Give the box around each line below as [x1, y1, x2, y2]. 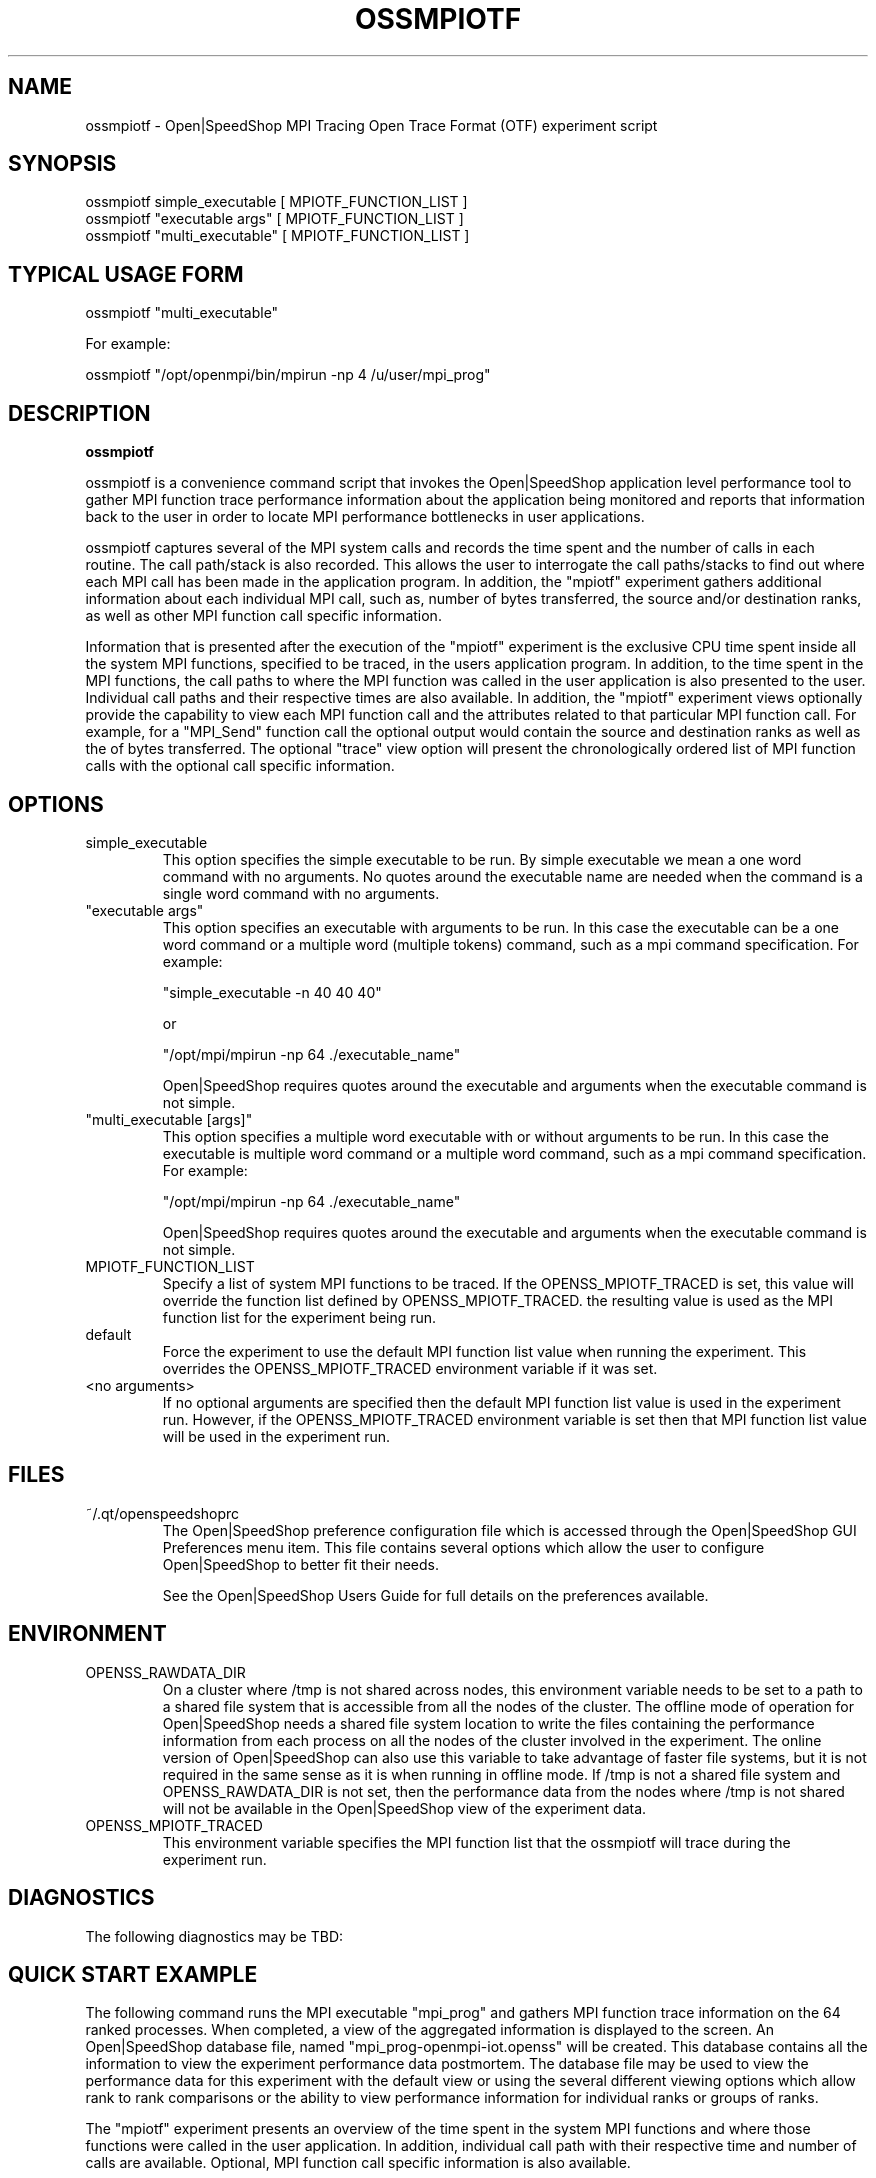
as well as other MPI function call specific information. [85, 607, 442, 625]
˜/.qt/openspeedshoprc [85, 1504, 240, 1522]
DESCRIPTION [8, 400, 151, 426]
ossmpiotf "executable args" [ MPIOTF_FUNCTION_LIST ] [85, 210, 464, 228]
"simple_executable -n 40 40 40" [162, 983, 382, 1001]
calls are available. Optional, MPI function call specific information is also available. [85, 2154, 631, 2172]
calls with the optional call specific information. [85, 757, 395, 775]
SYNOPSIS [8, 151, 117, 177]
